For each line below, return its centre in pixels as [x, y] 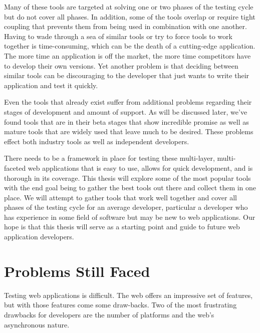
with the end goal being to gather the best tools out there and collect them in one [130, 188]
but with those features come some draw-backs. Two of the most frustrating [120, 305]
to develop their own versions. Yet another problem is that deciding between [121, 65]
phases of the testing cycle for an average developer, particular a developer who [126, 207]
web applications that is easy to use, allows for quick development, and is [140, 168]
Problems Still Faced [77, 271]
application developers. [39, 237]
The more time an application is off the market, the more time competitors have [127, 55]
